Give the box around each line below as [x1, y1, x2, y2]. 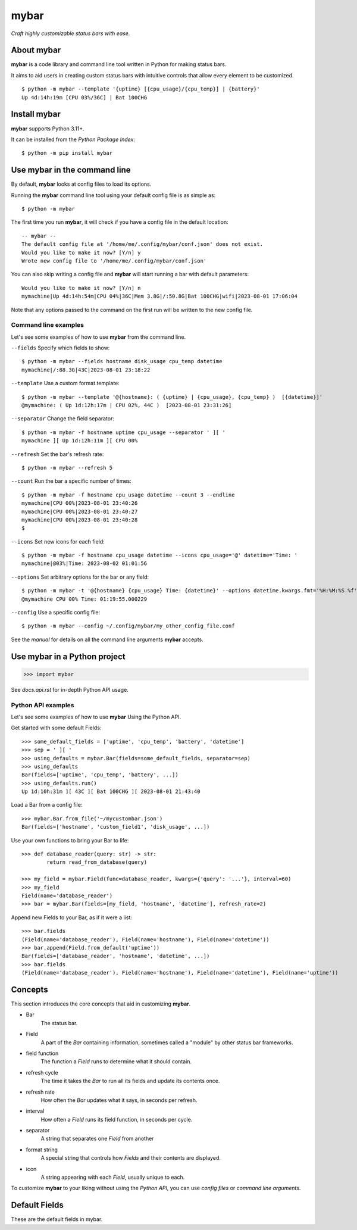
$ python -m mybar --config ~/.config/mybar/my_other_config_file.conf [21, 623, 235, 629]
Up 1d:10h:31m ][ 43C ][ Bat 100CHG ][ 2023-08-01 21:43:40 [21, 788, 201, 795]
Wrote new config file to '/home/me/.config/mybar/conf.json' [21, 257, 207, 264]
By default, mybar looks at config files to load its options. [11, 180, 152, 188]
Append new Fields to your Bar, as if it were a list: [11, 914, 132, 921]
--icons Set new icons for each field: [11, 538, 105, 545]
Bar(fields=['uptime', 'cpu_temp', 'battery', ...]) [21, 772, 178, 778]
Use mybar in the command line [11, 165, 131, 175]
